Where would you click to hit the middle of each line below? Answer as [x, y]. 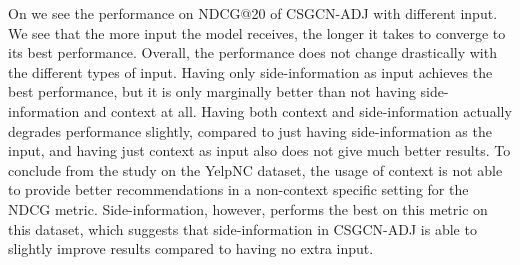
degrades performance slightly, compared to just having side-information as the [250, 130]
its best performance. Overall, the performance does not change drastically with [252, 52]
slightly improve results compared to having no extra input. [191, 248]
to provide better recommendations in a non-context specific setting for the [238, 189]
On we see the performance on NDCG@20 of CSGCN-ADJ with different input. [253, 13]
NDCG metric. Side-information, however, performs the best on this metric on [248, 208]
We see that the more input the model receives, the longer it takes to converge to [257, 32]
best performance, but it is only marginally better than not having [212, 91]
